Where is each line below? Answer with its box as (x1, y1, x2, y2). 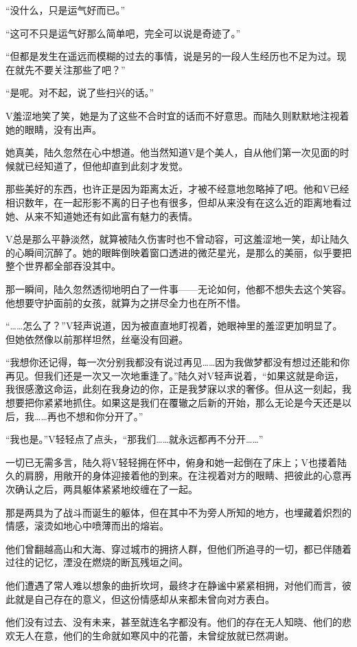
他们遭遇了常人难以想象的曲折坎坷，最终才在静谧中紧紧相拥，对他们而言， (5, 578, 342, 592)
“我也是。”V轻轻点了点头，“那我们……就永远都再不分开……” (5, 432, 264, 446)
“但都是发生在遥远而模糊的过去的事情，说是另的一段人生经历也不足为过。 (5, 49, 337, 63)
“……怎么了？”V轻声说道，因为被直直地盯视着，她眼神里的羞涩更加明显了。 (5, 318, 343, 333)
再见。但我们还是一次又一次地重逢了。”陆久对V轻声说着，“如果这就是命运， (5, 368, 344, 382)
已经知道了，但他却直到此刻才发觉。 (24, 158, 188, 173)
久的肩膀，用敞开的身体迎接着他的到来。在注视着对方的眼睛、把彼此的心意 (5, 468, 342, 483)
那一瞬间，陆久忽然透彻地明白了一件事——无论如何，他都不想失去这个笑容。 (5, 281, 352, 296)
